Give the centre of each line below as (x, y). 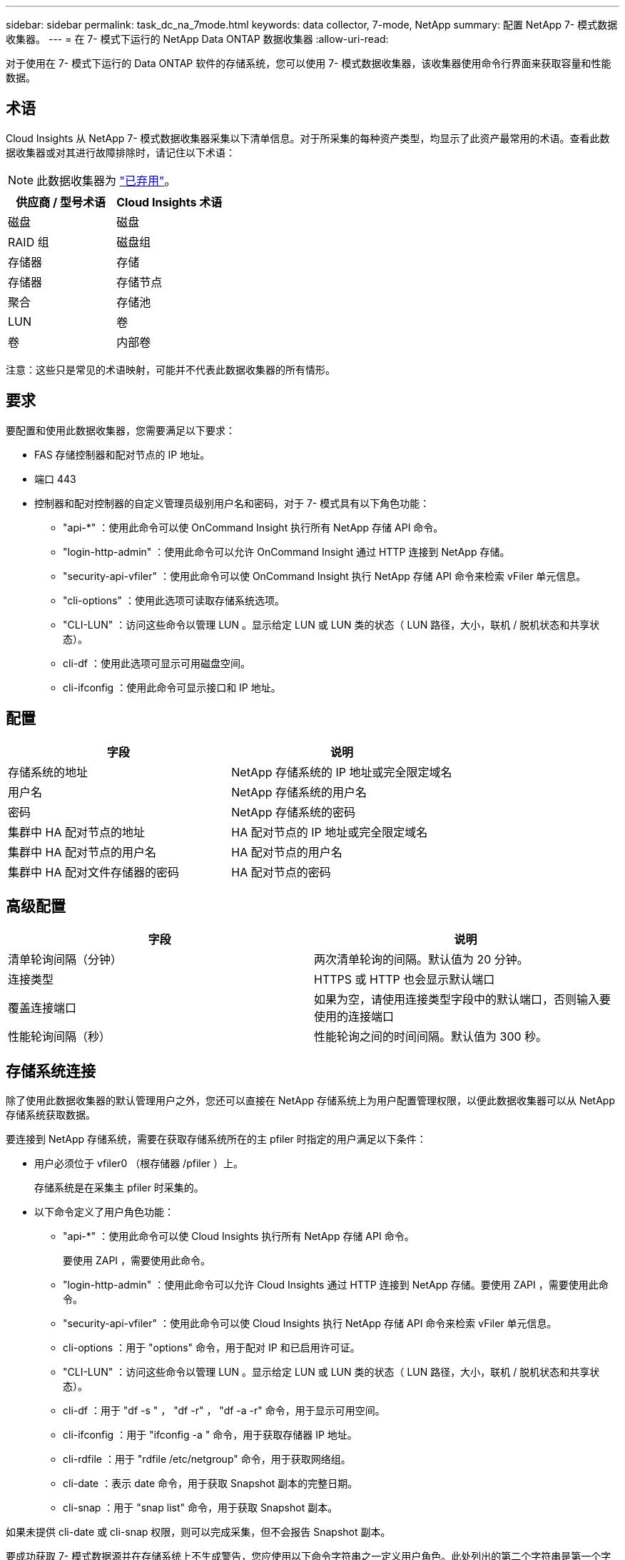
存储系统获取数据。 (51, 1115)
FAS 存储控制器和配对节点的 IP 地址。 (122, 454)
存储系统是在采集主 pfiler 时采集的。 (119, 1188)
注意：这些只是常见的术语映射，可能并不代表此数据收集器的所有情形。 (171, 369)
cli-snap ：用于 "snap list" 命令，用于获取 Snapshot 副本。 (200, 1508)
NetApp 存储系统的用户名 (299, 792)
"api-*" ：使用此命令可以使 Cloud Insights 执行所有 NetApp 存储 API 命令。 (239, 1236)
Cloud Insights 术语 (169, 202)
